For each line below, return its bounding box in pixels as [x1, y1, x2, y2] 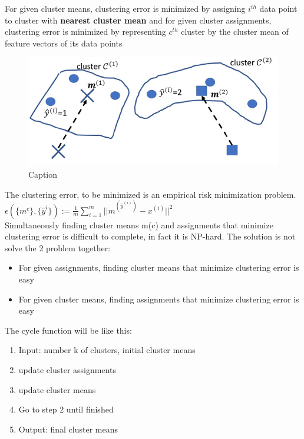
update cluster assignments [18, 364, 117, 375]
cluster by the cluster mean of [181, 25, 289, 38]
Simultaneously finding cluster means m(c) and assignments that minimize [5, 218, 273, 231]
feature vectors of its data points [5, 36, 123, 49]
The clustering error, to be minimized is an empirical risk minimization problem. [5, 188, 296, 200]
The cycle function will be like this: [5, 324, 132, 336]
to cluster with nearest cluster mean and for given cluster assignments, [5, 14, 272, 26]
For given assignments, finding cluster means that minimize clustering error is [18, 261, 299, 274]
